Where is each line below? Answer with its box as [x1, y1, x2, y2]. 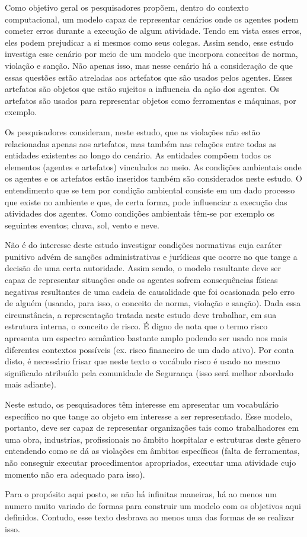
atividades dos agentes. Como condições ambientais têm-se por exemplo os [5, 207, 275, 220]
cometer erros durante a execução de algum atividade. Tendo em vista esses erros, [5, 24, 302, 37]
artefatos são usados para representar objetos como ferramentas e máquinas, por [5, 94, 296, 106]
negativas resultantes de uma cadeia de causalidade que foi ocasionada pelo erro [5, 285, 295, 297]
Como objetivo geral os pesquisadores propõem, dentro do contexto [5, 1, 249, 13]
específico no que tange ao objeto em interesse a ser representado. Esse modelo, [5, 409, 292, 422]
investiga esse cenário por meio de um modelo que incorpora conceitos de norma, [5, 47, 298, 60]
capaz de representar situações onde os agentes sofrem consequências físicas [5, 274, 278, 286]
